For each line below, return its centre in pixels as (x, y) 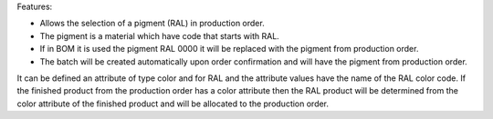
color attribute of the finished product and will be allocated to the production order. (173, 104)
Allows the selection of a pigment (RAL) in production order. (152, 24)
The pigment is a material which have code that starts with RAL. (160, 35)
